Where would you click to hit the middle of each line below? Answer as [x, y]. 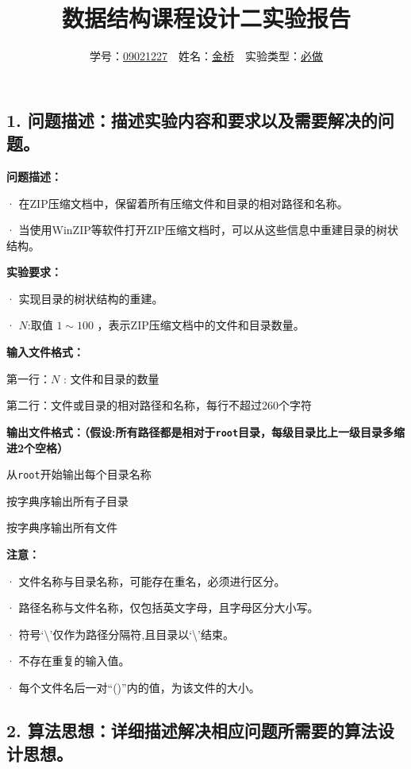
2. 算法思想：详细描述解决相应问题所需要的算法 [192, 730]
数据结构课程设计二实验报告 [206, 18]
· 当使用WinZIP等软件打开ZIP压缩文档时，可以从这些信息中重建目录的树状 [202, 230]
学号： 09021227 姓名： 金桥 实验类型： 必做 [206, 56]
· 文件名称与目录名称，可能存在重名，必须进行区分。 [146, 581]
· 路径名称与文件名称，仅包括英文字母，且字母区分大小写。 [163, 608]
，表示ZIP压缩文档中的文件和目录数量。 [201, 325]
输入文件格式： [45, 352]
